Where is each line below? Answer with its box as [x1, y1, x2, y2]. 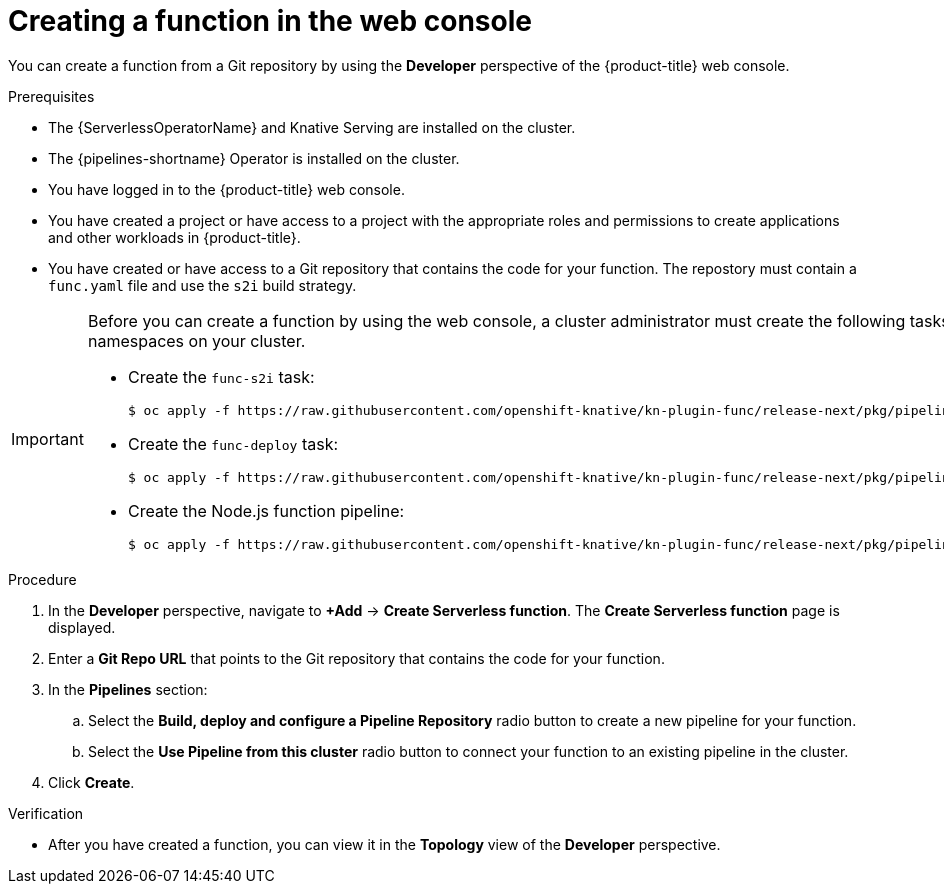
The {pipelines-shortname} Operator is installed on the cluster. [48, 149, 460, 167]
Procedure [8, 570, 77, 588]
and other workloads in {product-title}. [48, 228, 301, 246]
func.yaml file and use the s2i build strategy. [48, 276, 357, 294]
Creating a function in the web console [8, 4, 532, 38]
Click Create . [48, 773, 135, 791]
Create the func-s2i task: [127, 366, 315, 387]
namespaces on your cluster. [87, 330, 306, 351]
